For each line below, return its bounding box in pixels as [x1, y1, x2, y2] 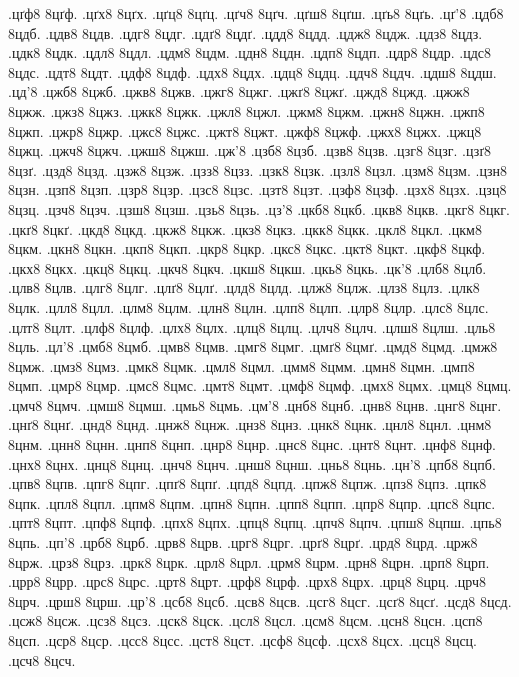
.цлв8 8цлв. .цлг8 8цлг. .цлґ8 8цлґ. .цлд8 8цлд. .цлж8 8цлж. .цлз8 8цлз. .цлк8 [8, 277, 480, 298]
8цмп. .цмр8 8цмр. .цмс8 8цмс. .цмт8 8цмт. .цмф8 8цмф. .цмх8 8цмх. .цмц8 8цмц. [8, 375, 512, 396]
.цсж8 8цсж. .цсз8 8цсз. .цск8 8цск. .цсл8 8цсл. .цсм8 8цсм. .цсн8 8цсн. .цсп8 [8, 610, 483, 631]
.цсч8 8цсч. [8, 649, 76, 670]
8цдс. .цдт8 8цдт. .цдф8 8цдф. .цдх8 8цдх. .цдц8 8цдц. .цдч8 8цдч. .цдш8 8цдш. [8, 61, 497, 82]
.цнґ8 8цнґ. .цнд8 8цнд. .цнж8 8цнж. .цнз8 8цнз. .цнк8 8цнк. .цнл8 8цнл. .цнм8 [8, 414, 492, 435]
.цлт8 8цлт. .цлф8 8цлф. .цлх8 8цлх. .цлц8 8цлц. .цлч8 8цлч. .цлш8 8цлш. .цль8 [8, 316, 496, 337]
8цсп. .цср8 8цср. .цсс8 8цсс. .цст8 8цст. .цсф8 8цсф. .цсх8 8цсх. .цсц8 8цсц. [8, 630, 477, 650]
